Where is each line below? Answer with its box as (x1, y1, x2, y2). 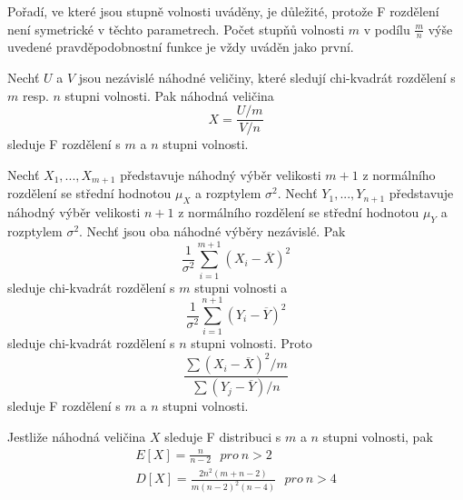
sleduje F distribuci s (164, 426, 281, 445)
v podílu (363, 19, 410, 38)
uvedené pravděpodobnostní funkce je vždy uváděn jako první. (7, 37, 354, 56)
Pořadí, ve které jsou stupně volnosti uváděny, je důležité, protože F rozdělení (7, 2, 439, 20)
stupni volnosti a (194, 277, 288, 296)
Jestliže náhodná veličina (7, 426, 146, 445)
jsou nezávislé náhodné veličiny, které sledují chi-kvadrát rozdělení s (78, 68, 456, 87)
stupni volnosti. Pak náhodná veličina (64, 85, 274, 105)
